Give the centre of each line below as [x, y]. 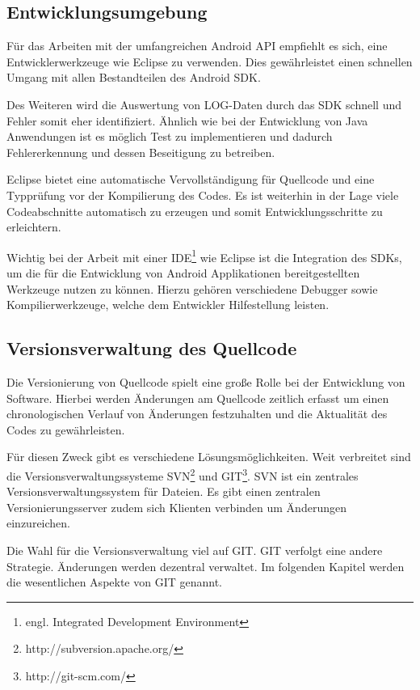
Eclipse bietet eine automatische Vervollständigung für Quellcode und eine [191, 179]
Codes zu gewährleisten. [66, 429]
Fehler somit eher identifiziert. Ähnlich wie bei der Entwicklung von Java [187, 120]
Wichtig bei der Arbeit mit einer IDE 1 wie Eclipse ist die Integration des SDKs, [204, 256]
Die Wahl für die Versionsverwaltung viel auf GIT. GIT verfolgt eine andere [195, 550]
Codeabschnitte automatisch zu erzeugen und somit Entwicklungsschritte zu [195, 211]
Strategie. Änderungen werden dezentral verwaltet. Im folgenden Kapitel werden [206, 566]
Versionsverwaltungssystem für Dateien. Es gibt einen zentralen [164, 491]
